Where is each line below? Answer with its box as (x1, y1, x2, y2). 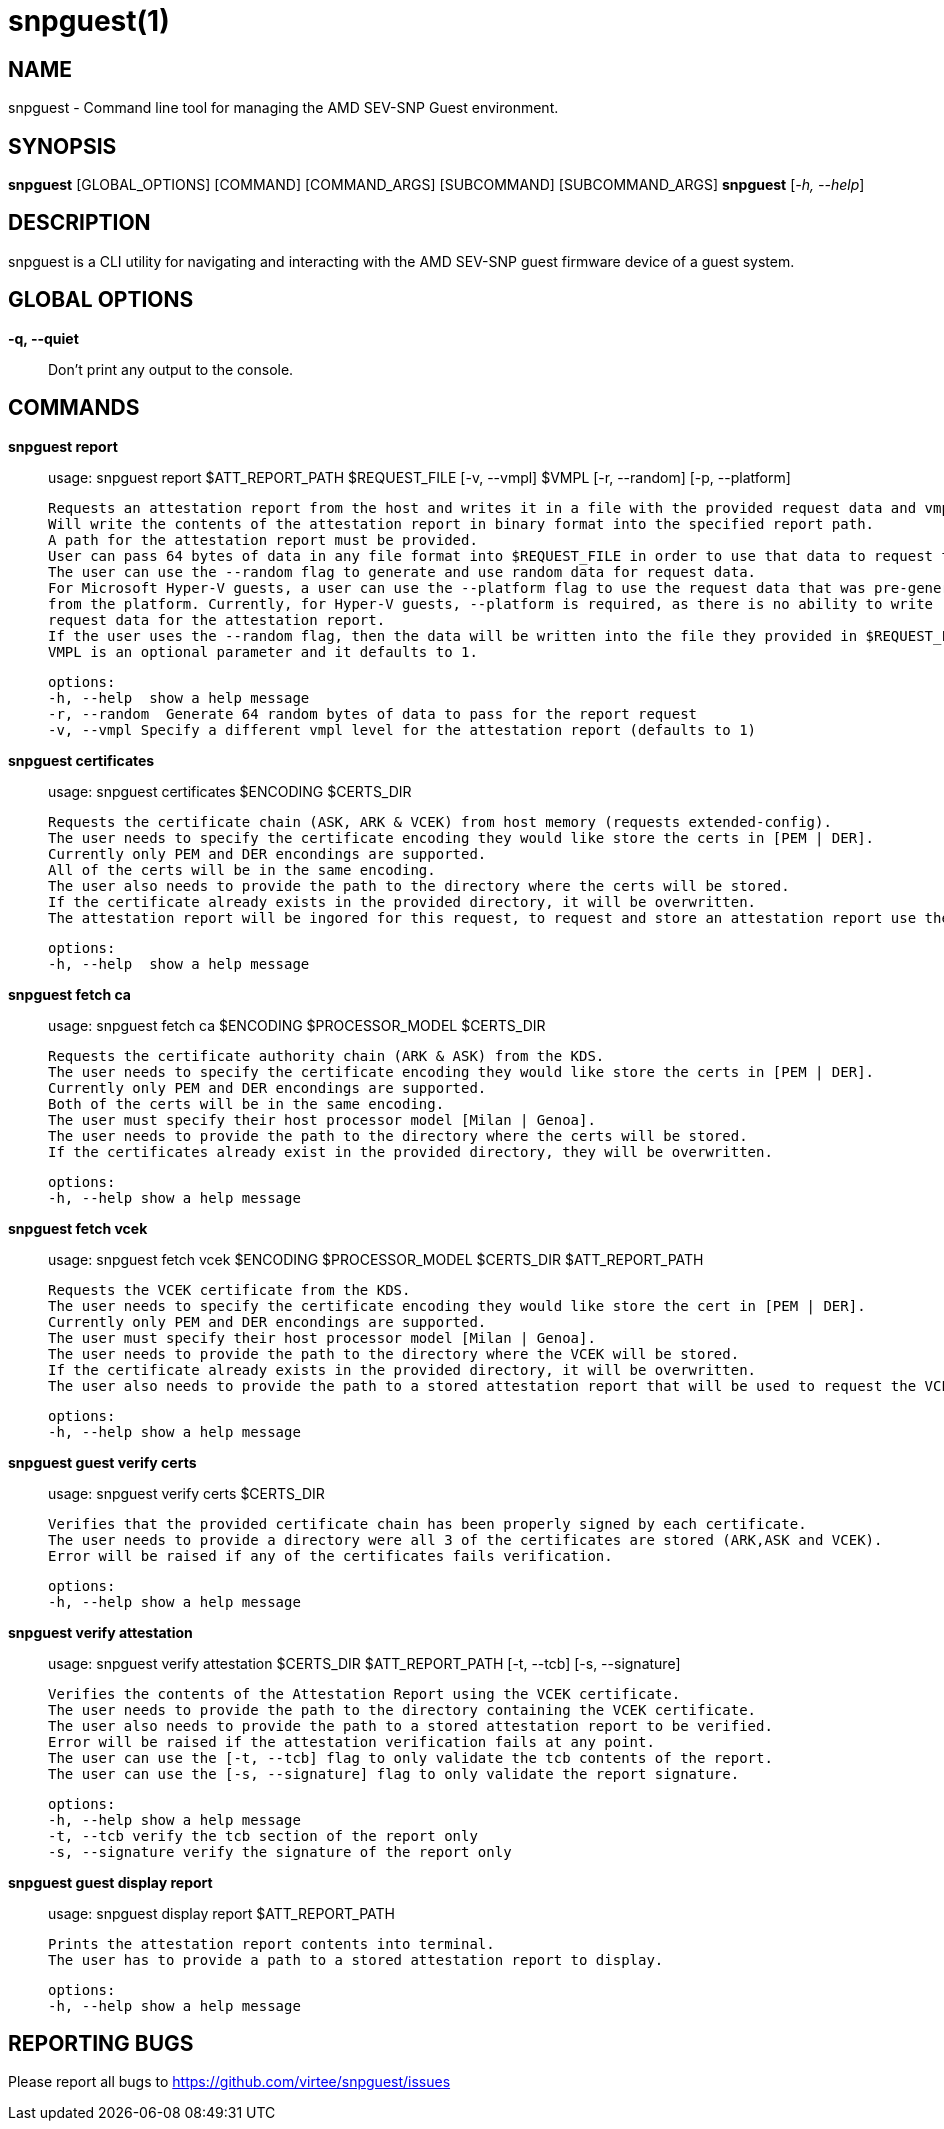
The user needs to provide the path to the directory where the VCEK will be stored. (48, 1345, 740, 1362)
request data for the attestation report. (48, 611, 386, 628)
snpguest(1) (8, 4, 170, 38)
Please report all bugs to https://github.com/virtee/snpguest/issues (8, 2073, 451, 2091)
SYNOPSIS (8, 133, 117, 159)
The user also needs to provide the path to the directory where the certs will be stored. (48, 877, 790, 894)
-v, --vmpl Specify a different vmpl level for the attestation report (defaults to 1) (48, 721, 757, 738)
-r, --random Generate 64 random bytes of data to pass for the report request (48, 705, 698, 722)
